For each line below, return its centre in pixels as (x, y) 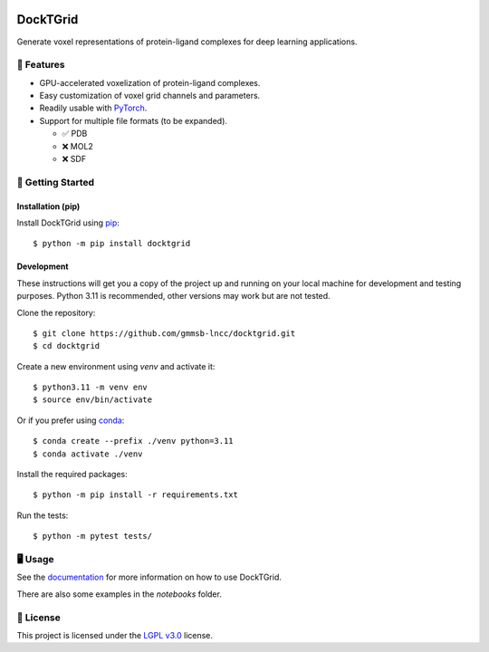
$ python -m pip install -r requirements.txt (136, 495)
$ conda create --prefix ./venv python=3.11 (134, 441)
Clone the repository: (56, 312)
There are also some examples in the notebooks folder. (119, 594)
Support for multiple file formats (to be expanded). (134, 120)
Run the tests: (43, 515)
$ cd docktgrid (67, 346)
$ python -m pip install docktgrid (112, 244)
